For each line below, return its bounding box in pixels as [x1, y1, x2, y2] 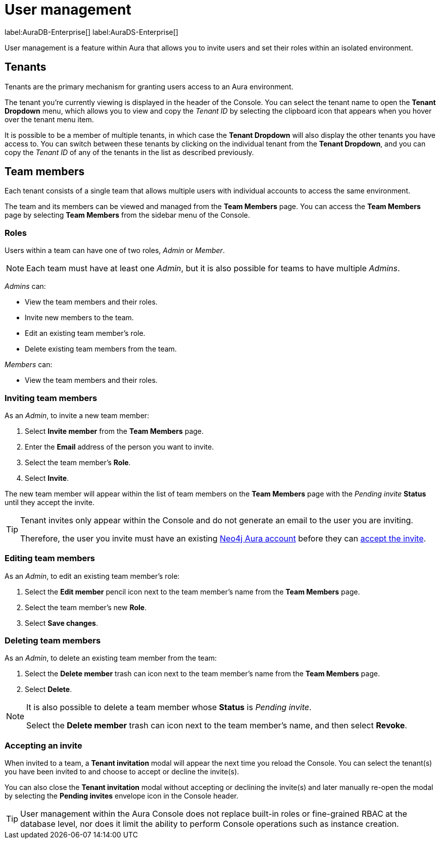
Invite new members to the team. [25, 313, 134, 322]
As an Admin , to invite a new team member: [5, 411, 150, 420]
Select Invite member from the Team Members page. [25, 426, 204, 435]
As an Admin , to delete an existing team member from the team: [5, 654, 217, 663]
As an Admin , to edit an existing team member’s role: [5, 571, 180, 580]
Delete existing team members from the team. [25, 344, 177, 354]
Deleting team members [5, 635, 101, 646]
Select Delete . [25, 685, 72, 694]
